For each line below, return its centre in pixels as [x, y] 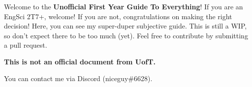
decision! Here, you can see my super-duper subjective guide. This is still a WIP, [126, 26]
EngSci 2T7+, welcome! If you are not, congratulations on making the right [118, 16]
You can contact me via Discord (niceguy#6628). [78, 78]
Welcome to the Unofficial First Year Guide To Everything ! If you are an [124, 6]
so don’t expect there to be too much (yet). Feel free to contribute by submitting [126, 35]
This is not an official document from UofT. [80, 61]
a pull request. [26, 45]
